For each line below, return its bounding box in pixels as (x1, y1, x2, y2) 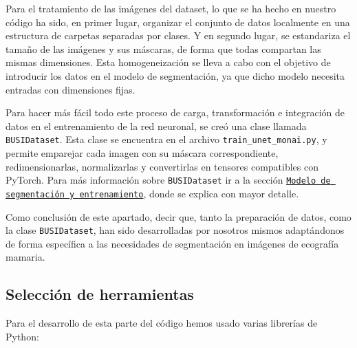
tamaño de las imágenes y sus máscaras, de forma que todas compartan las (6, 41, 321, 56)
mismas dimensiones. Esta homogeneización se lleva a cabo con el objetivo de (6, 55, 331, 69)
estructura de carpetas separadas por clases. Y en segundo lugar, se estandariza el (6, 28, 351, 43)
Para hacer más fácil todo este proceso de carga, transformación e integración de (6, 105, 345, 120)
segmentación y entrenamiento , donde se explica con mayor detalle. (6, 186, 299, 200)
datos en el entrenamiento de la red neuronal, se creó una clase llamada (6, 118, 307, 133)
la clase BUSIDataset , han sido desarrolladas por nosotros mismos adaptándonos (6, 223, 345, 237)
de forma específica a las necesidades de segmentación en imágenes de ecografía (6, 236, 339, 250)
